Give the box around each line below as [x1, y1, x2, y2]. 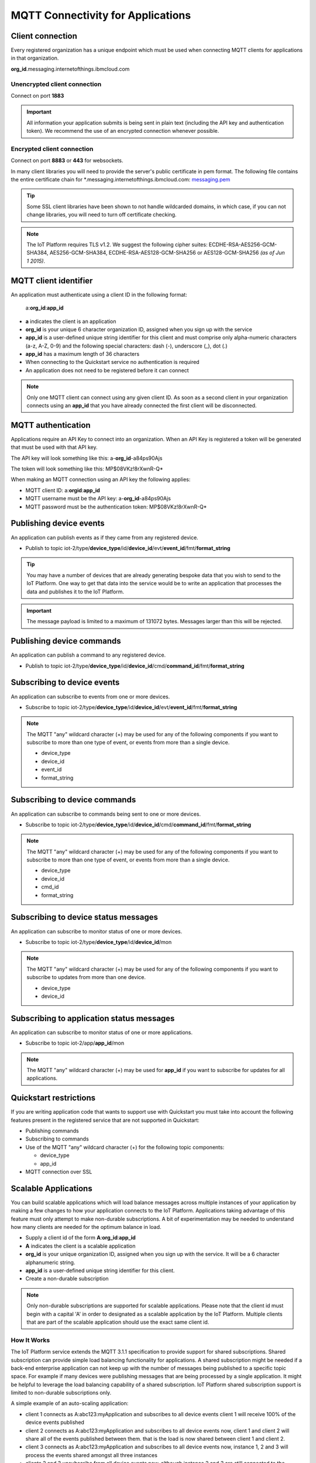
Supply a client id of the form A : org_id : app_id [25, 1234, 136, 1241]
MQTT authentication [11, 420, 91, 430]
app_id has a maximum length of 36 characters [25, 351, 140, 358]
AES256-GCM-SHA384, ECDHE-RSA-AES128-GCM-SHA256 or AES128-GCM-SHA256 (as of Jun [49, 249, 285, 256]
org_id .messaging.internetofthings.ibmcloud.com [11, 65, 130, 73]
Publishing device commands [11, 636, 121, 646]
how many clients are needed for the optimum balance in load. [11, 1224, 162, 1231]
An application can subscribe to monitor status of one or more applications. [11, 1029, 193, 1036]
